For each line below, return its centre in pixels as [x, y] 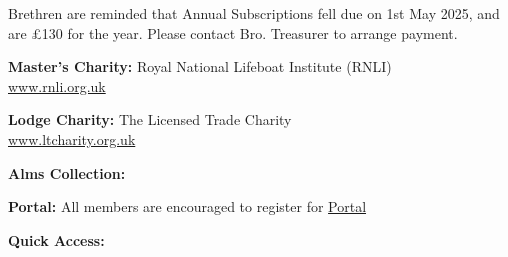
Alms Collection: [67, 172]
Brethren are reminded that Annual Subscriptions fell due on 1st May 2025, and [254, 13]
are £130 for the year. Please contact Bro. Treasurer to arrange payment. [233, 32]
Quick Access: [56, 239]
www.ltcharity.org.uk [72, 138]
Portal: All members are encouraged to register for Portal [187, 206]
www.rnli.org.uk [57, 85]
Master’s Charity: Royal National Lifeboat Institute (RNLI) [200, 66]
